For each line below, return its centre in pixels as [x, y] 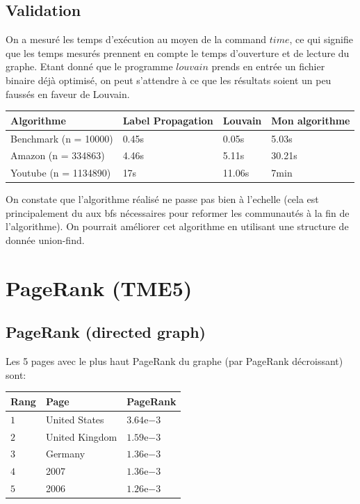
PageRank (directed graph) [106, 332]
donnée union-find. [45, 240]
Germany [65, 454]
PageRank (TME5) [99, 287]
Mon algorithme [311, 120]
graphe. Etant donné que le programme [89, 66]
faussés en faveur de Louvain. [68, 94]
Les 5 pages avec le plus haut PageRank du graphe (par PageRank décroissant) [174, 361]
